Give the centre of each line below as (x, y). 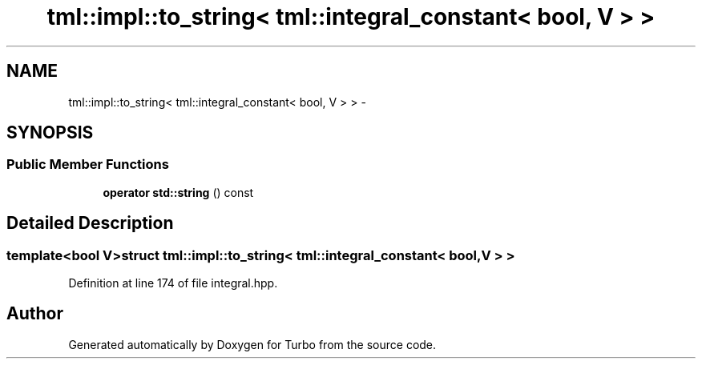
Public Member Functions (88, 164)
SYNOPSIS (50, 133)
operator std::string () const (178, 192)
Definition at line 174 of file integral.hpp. (173, 283)
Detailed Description (90, 223)
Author (35, 314)
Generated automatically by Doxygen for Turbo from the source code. (252, 344)
